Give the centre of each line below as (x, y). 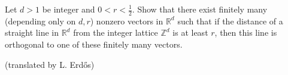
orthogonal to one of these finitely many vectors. (94, 44)
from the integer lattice (116, 32)
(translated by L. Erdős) (50, 64)
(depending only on (40, 21)
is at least (190, 32)
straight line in (32, 32)
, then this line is (246, 32)
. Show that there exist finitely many (200, 9)
